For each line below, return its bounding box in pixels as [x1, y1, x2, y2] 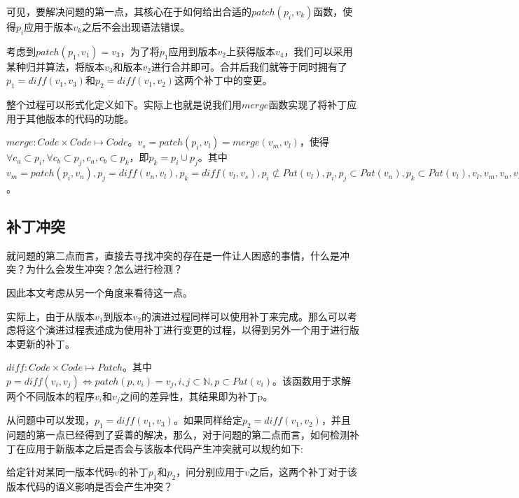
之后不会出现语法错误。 [81, 20, 190, 34]
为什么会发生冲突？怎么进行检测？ [25, 262, 183, 276]
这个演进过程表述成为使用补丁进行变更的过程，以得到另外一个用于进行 [25, 322, 350, 337]
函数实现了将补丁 [268, 97, 347, 112]
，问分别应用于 [176, 464, 245, 479]
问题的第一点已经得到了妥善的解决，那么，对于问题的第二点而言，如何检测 [6, 427, 350, 442]
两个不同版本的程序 [6, 388, 95, 403]
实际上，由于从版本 [6, 308, 95, 323]
